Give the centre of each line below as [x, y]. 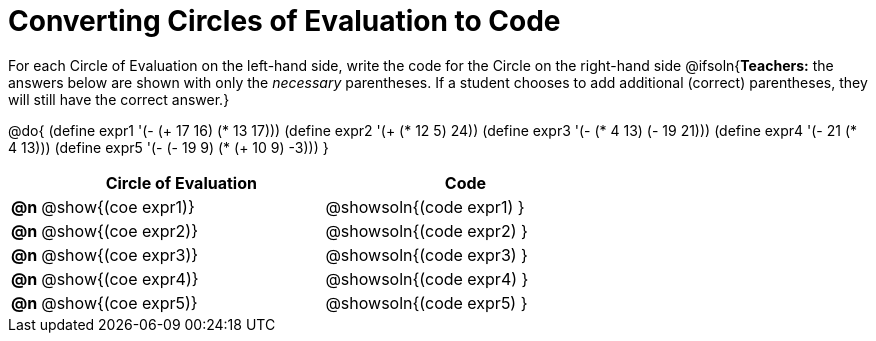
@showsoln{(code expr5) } [426, 302]
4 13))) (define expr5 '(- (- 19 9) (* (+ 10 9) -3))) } [168, 147]
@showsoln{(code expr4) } [427, 278]
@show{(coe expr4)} [120, 278]
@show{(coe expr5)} [119, 302]
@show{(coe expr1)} [118, 206]
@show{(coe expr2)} [119, 230]
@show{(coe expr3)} [120, 254]
